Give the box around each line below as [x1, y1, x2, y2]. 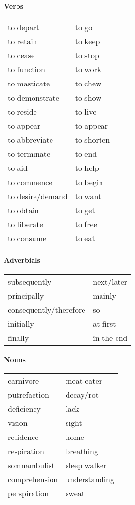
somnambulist [8, 459, 55, 471]
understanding [66, 473, 114, 485]
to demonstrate [8, 91, 59, 103]
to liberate [8, 218, 43, 230]
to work [75, 63, 101, 75]
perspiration [8, 488, 49, 499]
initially [8, 318, 34, 329]
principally [8, 289, 44, 301]
